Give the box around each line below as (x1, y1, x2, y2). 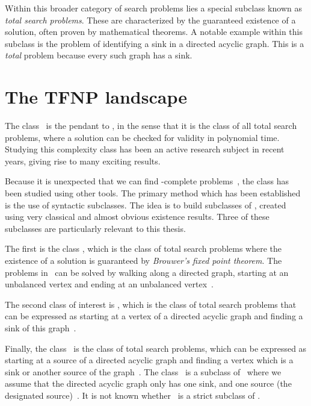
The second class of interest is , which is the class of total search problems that (5, 298, 297, 310)
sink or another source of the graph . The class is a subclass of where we (5, 365, 282, 378)
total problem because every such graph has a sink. (5, 49, 192, 61)
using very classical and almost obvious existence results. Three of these (5, 210, 269, 223)
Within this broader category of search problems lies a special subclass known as (5, 2, 302, 14)
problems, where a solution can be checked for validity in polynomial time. (5, 131, 280, 143)
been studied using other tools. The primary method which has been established (5, 187, 301, 199)
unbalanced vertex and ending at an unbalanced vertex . (5, 278, 214, 290)
